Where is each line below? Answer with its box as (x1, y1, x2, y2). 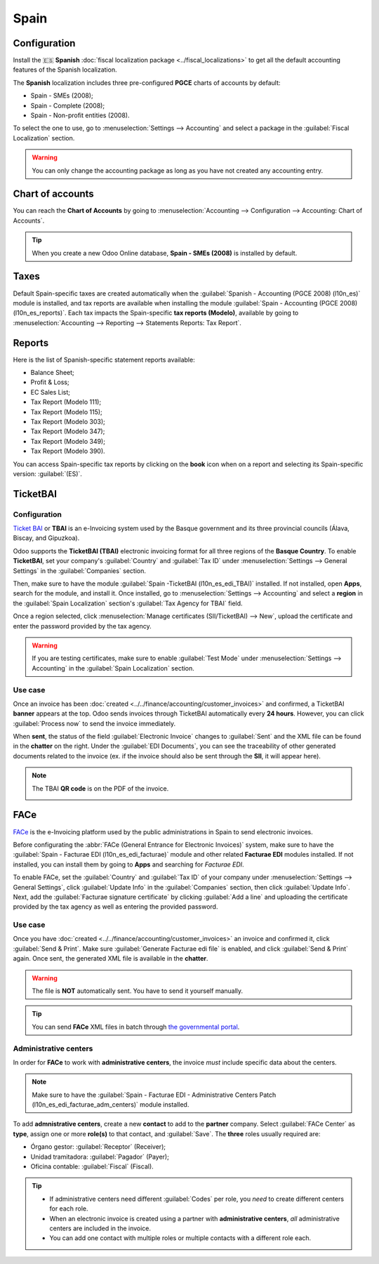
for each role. (49, 1204, 88, 1213)
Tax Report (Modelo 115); (30, 407, 103, 416)
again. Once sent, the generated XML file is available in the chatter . (13, 954, 208, 963)
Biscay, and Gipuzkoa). (13, 534, 80, 542)
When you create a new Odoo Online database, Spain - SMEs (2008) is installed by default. (32, 249, 298, 257)
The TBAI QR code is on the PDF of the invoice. (32, 784, 169, 793)
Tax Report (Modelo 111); (30, 397, 102, 407)
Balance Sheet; (30, 369, 75, 377)
